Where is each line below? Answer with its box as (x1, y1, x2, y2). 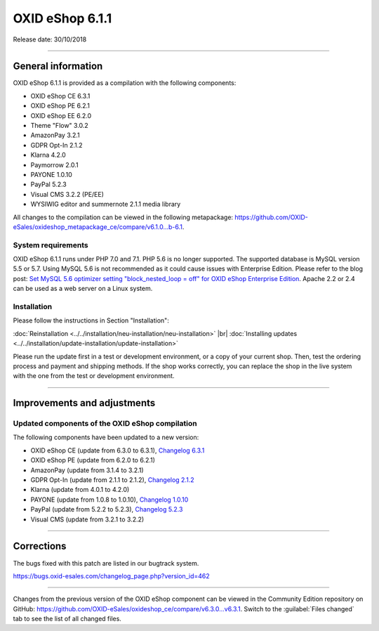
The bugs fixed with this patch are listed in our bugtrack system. (13, 559, 199, 567)
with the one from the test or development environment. (13, 372, 175, 380)
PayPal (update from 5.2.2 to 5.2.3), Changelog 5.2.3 (30, 505, 183, 514)
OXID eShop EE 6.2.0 (30, 111, 91, 119)
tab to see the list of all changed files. (13, 615, 122, 623)
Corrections (13, 540, 67, 552)
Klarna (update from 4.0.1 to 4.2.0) (30, 486, 130, 494)
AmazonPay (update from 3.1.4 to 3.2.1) (30, 466, 144, 474)
